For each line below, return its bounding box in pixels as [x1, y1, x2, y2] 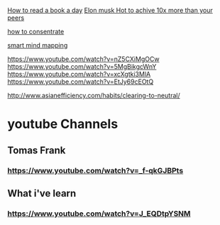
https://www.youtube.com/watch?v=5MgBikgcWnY [7, 62, 157, 70]
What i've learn [7, 187, 77, 199]
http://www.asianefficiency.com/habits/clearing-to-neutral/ [7, 92, 180, 99]
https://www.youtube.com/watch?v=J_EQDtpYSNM [7, 209, 191, 219]
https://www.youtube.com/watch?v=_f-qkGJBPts [7, 165, 184, 175]
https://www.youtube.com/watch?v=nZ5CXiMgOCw [7, 55, 160, 63]
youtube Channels [7, 116, 119, 132]
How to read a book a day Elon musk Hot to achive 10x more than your [7, 6, 213, 14]
